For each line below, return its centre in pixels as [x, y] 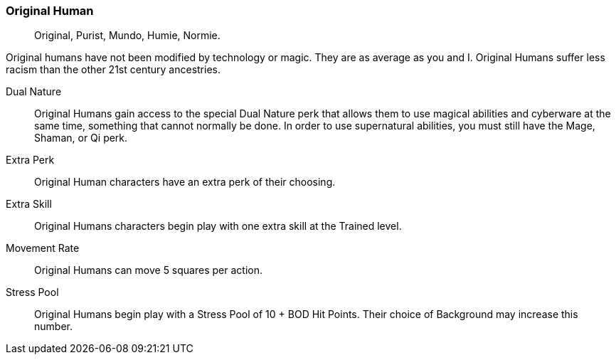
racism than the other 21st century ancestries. [113, 70]
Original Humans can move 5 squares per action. [148, 270]
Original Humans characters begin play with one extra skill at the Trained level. [218, 226]
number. [53, 327]
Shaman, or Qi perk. [81, 138]
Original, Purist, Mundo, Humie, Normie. [127, 36]
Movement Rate [43, 248]
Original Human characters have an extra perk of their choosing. [185, 182]
